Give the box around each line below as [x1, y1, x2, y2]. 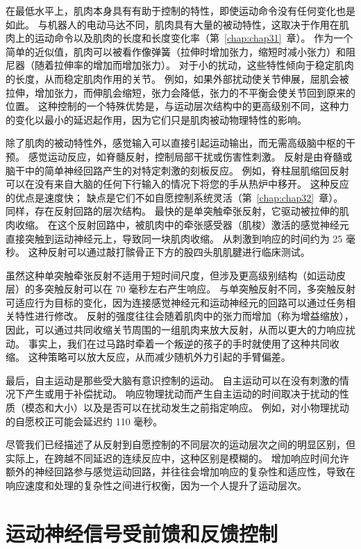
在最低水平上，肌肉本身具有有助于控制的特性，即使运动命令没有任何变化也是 [6, 3, 355, 17]
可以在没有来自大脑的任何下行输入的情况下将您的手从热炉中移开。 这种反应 [6, 177, 349, 191]
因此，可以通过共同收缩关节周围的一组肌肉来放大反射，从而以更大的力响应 [6, 322, 346, 337]
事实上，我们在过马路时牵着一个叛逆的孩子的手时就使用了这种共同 [28, 336, 330, 350]
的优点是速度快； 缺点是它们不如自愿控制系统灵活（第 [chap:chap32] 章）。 [6, 190, 344, 204]
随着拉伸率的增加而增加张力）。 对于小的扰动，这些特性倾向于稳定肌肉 [34, 58, 354, 72]
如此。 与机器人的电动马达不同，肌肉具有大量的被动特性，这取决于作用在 [6, 17, 339, 31]
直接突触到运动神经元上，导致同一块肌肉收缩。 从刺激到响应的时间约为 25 [6, 231, 343, 245]
